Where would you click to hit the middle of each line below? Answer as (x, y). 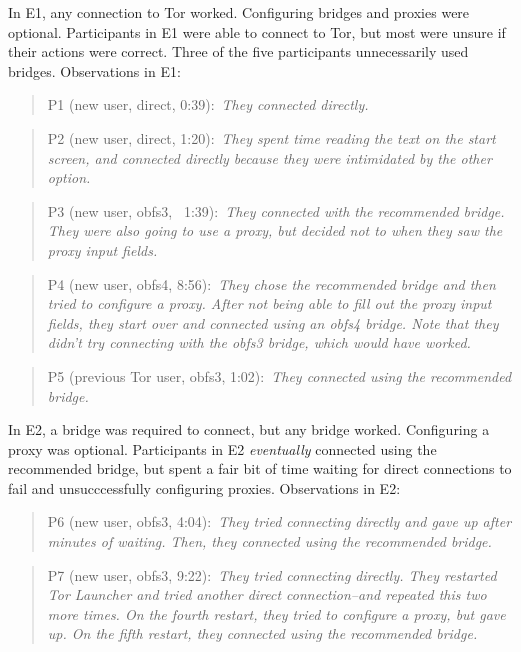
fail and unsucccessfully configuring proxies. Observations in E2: (204, 487)
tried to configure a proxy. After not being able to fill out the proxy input (269, 303)
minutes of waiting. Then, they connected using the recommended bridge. (269, 541)
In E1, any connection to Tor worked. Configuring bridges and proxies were (239, 12)
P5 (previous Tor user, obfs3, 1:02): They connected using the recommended (279, 375)
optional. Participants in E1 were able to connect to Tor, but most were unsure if (257, 31)
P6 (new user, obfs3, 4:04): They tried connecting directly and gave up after (279, 521)
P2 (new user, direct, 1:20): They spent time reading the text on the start (271, 137)
